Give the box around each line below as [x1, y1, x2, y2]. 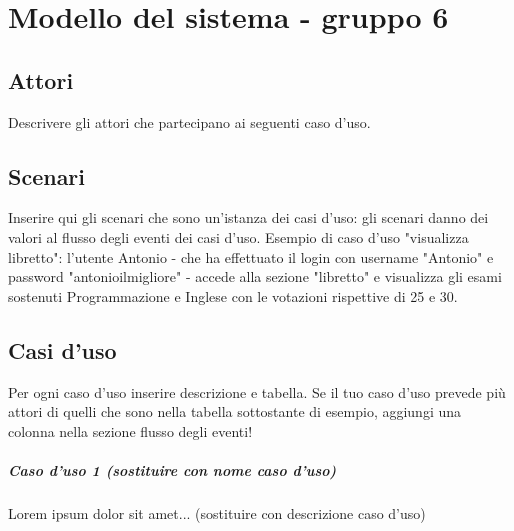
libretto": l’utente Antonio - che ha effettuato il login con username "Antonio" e [8, 246, 494, 267]
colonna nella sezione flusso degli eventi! [8, 420, 253, 441]
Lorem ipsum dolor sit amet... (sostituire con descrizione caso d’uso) [8, 502, 426, 523]
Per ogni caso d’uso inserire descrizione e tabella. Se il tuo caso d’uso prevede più [8, 381, 506, 402]
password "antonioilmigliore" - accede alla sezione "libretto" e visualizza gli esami [8, 266, 502, 287]
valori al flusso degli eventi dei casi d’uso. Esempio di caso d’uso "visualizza [8, 226, 469, 247]
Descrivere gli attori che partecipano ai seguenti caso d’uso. [8, 111, 371, 132]
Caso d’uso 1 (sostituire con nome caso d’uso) [8, 459, 337, 480]
